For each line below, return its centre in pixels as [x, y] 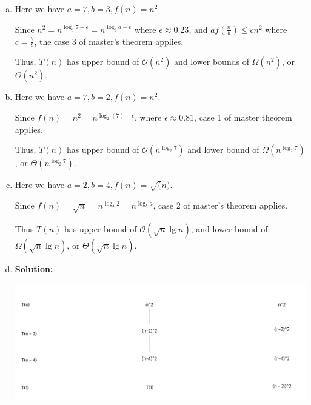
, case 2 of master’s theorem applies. [220, 205]
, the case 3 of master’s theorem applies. [109, 41]
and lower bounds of [212, 62]
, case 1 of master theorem [243, 117]
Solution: [34, 268]
